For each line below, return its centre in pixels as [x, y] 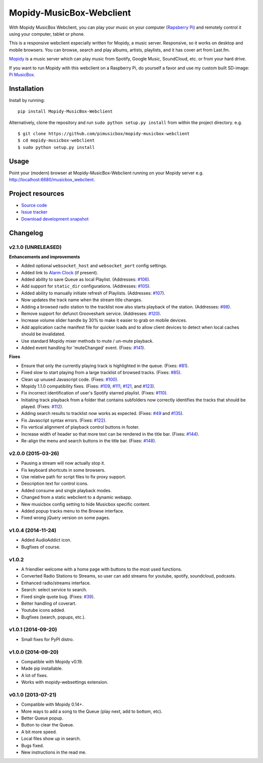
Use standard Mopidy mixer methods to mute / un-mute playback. [87, 341]
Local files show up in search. [51, 739]
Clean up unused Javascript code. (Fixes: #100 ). [70, 379]
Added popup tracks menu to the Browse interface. [73, 511]
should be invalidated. [43, 334]
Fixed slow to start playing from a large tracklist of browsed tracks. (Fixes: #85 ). [102, 372]
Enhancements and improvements [45, 257]
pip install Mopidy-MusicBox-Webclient [65, 112]
